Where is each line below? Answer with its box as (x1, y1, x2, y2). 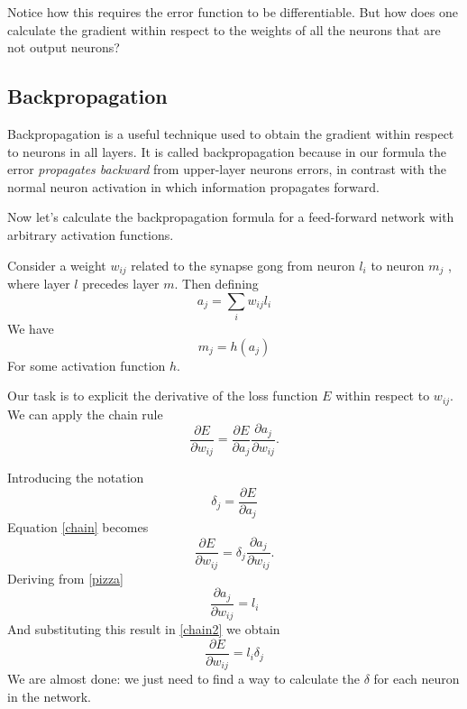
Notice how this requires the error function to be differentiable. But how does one (7, 3, 458, 21)
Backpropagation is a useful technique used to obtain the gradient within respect (7, 124, 454, 143)
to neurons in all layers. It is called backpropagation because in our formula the (7, 142, 447, 161)
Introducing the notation (7, 468, 144, 487)
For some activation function (7, 355, 166, 374)
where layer (7, 274, 70, 292)
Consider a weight (7, 255, 106, 274)
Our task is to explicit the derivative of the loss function (7, 386, 318, 405)
